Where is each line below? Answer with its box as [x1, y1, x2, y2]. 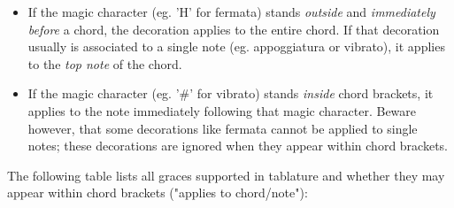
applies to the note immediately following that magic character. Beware [27, 101, 417, 119]
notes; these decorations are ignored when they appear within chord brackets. [27, 136, 449, 155]
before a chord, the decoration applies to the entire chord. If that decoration [27, 19, 440, 38]
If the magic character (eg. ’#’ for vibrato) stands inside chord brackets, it [27, 84, 434, 103]
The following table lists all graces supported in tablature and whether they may [7, 166, 445, 184]
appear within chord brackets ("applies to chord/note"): [7, 183, 308, 202]
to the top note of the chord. [27, 54, 182, 73]
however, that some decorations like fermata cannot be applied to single [27, 119, 418, 137]
